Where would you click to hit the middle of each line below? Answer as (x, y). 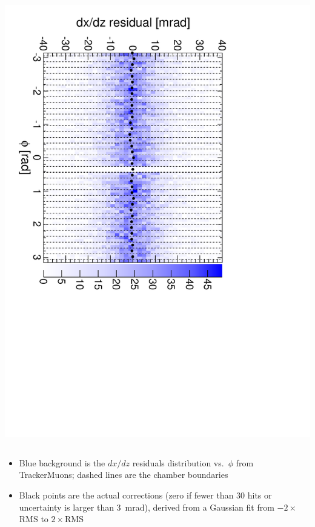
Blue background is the (62, 462)
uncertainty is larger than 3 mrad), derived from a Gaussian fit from (147, 507)
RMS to (34, 519)
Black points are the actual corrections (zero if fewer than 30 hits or (145, 495)
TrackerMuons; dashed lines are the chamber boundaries (124, 475)
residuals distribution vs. (178, 462)
